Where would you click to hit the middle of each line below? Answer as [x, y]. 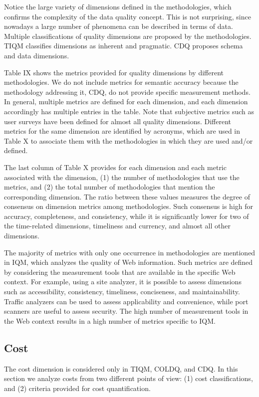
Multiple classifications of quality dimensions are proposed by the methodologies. [128, 36]
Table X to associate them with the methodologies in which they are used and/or [129, 140]
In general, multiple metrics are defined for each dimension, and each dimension [126, 101]
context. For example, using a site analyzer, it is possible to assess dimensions [123, 282]
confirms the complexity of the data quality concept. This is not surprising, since [128, 16]
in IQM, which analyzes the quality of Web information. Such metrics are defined [129, 262]
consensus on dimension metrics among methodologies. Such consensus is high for [129, 206]
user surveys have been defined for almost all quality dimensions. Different [118, 121]
